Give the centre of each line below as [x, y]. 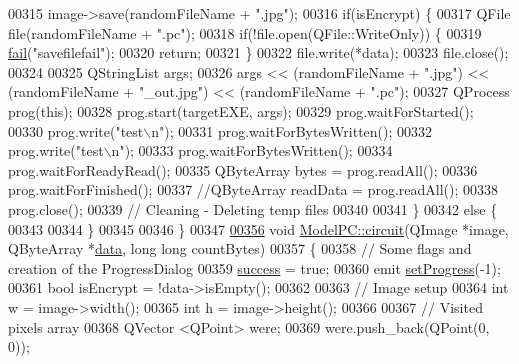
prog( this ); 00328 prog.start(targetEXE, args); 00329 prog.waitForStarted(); [241, 110]
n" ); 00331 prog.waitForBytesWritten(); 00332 [292, 130]
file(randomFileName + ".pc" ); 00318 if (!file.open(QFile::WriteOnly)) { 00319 [245, 32]
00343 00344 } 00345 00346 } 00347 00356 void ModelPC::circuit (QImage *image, [258, 228]
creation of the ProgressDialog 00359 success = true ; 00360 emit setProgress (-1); [254, 267]
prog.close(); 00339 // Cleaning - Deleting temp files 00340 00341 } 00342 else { [253, 208]
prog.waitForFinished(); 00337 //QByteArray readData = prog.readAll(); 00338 [253, 189]
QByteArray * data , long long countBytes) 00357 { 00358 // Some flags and [240, 248]
